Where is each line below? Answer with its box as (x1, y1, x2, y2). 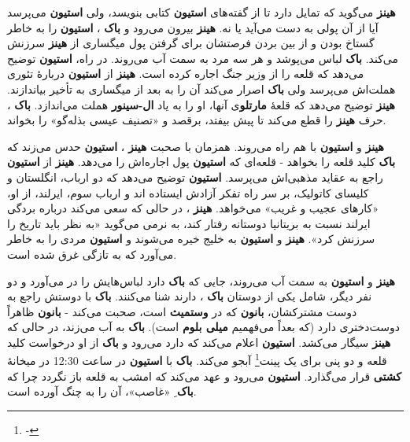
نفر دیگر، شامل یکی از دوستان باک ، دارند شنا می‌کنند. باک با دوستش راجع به (7, 288, 372, 304)
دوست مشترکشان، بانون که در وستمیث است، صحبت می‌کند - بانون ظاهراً (7, 303, 357, 319)
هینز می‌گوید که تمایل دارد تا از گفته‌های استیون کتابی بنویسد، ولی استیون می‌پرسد (7, 4, 396, 20)
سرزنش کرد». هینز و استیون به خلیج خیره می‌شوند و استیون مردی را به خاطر (7, 230, 375, 247)
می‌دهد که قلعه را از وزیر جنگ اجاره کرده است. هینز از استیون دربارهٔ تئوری (7, 65, 364, 82)
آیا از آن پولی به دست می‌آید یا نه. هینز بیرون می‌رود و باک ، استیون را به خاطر (7, 19, 379, 35)
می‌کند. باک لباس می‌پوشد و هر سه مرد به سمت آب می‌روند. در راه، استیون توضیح (7, 50, 398, 66)
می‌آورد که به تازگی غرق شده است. (7, 245, 177, 262)
